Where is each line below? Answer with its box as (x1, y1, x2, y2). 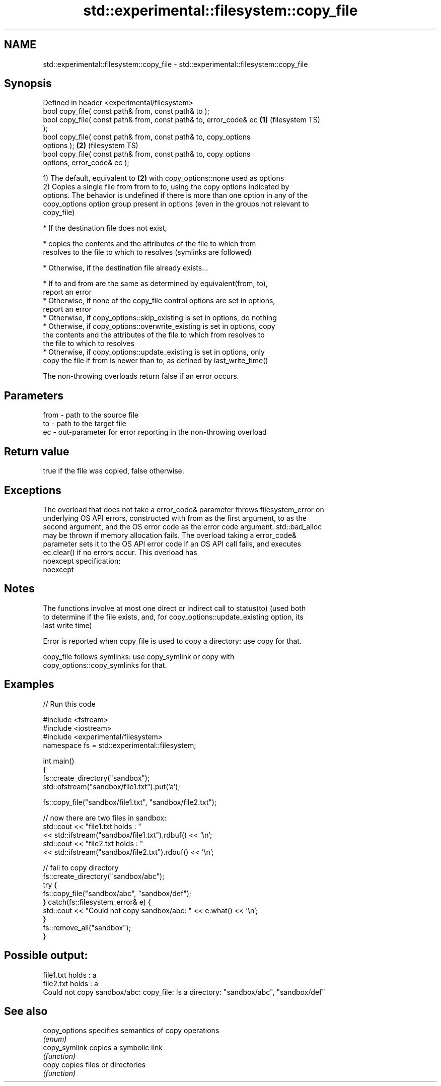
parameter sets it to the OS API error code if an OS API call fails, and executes (43, 539, 302, 548)
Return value (4, 445, 69, 458)
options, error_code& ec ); (43, 158, 129, 167)
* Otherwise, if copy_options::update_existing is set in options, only (43, 348, 265, 357)
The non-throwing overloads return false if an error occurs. (43, 372, 239, 381)
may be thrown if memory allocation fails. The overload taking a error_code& (43, 530, 297, 539)
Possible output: (4, 949, 88, 962)
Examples (4, 678, 54, 691)
